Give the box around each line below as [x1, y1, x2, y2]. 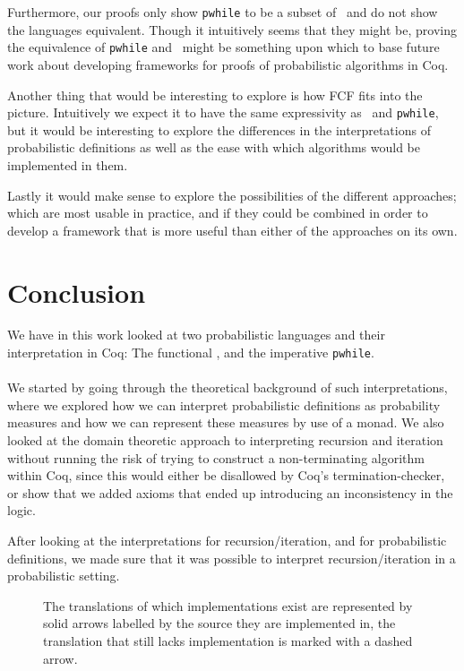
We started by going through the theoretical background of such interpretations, [7, 378, 448, 397]
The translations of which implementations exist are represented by [43, 596, 413, 615]
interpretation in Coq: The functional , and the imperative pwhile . [7, 343, 374, 362]
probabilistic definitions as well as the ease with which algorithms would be [7, 138, 420, 157]
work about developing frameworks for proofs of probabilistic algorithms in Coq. [7, 55, 449, 73]
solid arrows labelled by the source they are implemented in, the [43, 614, 396, 632]
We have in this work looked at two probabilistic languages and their [7, 325, 385, 344]
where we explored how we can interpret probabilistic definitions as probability [7, 395, 441, 414]
